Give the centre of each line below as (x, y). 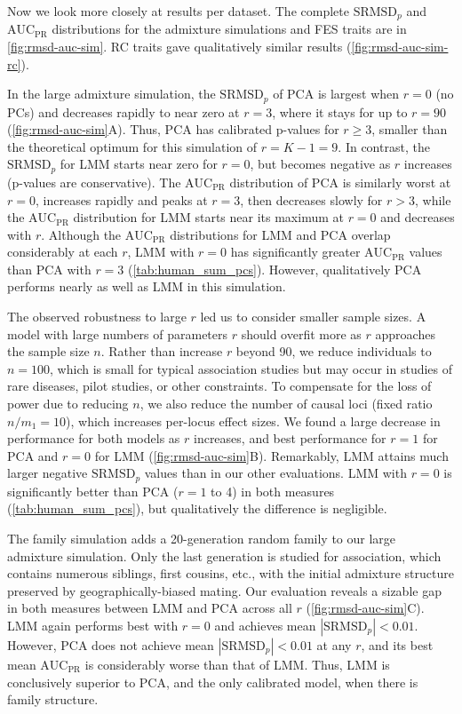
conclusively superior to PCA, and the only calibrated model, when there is (213, 682)
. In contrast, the (384, 146)
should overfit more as (301, 333)
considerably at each (63, 252)
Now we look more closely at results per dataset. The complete (178, 11)
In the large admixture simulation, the (112, 94)
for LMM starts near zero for (139, 164)
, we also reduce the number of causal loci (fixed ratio (286, 404)
